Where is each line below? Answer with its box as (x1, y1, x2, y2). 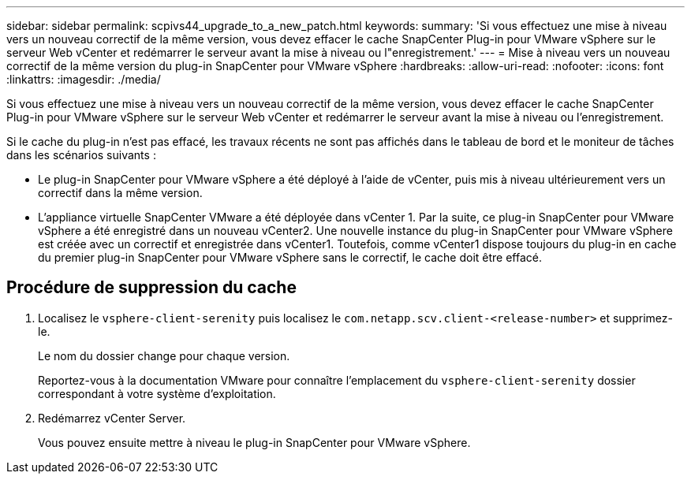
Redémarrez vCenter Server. (38, 411, 186, 425)
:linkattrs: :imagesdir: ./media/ (6, 73, 161, 86)
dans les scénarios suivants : (6, 148, 156, 162)
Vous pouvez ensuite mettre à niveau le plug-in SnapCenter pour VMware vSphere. (38, 435, 471, 449)
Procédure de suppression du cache (6, 277, 297, 298)
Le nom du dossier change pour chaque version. (38, 348, 290, 363)
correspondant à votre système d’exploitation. (38, 386, 276, 400)
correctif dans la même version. (38, 186, 203, 199)
